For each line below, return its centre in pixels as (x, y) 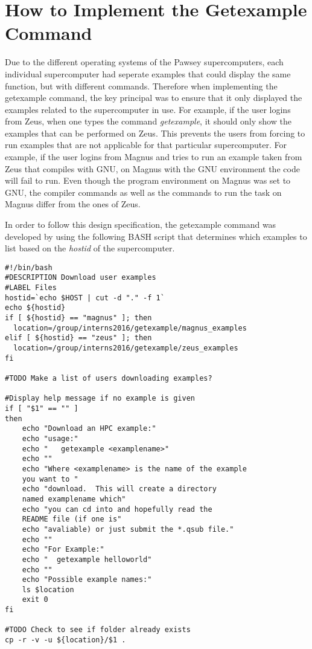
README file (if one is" (72, 519)
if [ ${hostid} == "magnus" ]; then (78, 318)
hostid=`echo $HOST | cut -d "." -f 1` (85, 298)
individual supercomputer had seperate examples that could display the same (148, 73)
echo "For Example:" (63, 550)
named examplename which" (74, 499)
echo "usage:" (50, 438)
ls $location (48, 589)
